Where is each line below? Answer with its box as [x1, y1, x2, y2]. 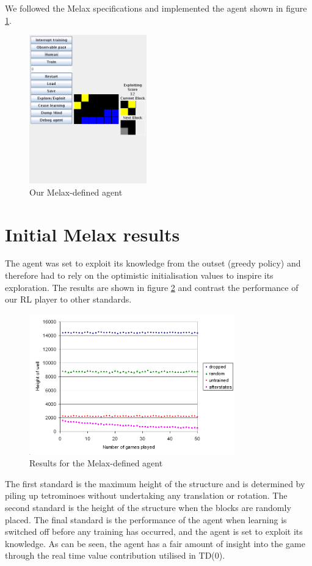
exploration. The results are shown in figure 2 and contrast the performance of [5, 281, 299, 293]
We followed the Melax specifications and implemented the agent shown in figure [5, 2, 307, 14]
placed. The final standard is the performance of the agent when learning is [5, 513, 287, 526]
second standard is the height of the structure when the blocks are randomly [5, 501, 291, 513]
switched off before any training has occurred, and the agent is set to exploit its [5, 525, 303, 538]
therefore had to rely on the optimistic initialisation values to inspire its [5, 269, 274, 282]
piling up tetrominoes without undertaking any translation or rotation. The [5, 489, 288, 502]
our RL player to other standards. [5, 293, 132, 306]
